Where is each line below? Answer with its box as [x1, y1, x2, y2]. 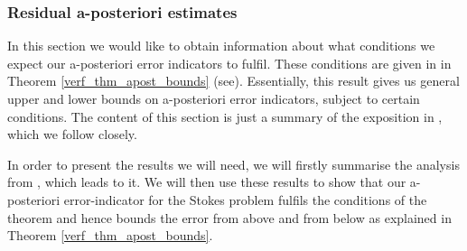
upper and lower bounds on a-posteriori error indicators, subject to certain [7, 89, 420, 107]
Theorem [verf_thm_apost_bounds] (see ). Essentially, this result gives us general [7, 71, 460, 90]
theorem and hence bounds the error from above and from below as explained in [7, 208, 452, 227]
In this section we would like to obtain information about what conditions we [7, 36, 435, 55]
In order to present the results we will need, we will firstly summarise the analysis [7, 154, 460, 173]
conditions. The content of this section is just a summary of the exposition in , [7, 107, 443, 125]
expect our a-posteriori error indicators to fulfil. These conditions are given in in [7, 53, 452, 72]
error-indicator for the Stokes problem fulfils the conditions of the [63, 190, 427, 209]
